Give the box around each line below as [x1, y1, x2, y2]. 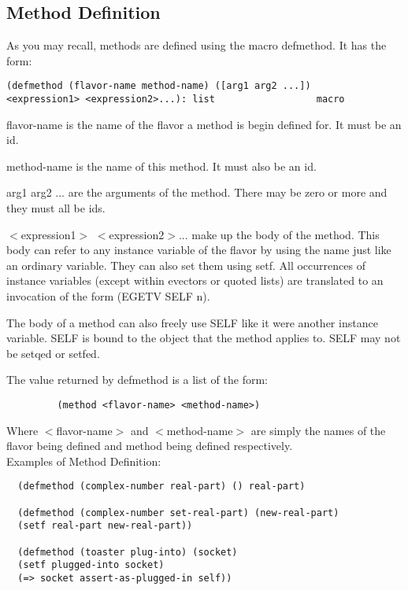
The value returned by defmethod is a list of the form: [6, 371, 268, 388]
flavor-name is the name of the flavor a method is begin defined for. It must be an [6, 116, 402, 132]
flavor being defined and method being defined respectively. [6, 437, 293, 454]
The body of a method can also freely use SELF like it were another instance [6, 314, 378, 330]
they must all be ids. [6, 200, 106, 216]
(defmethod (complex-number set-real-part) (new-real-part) [17, 507, 339, 518]
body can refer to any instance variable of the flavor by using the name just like [6, 242, 391, 258]
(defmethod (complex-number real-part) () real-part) [17, 481, 306, 492]
